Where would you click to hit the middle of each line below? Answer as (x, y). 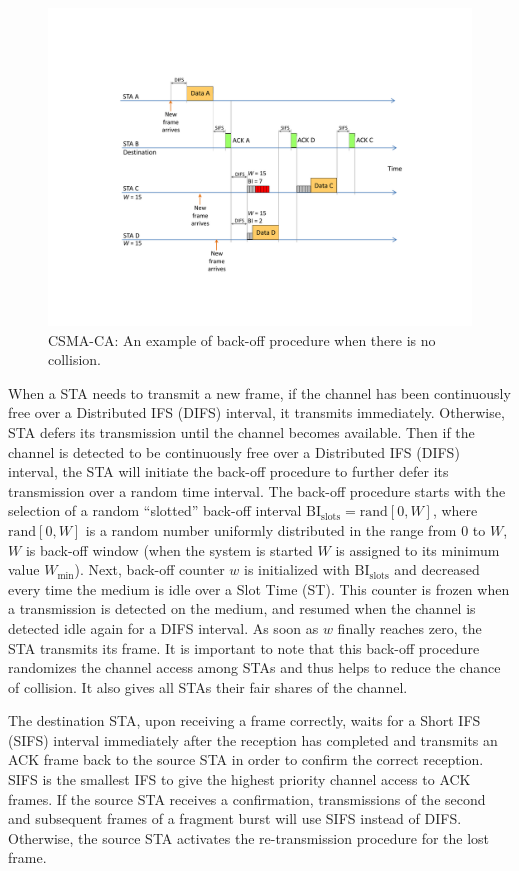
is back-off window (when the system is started (169, 549)
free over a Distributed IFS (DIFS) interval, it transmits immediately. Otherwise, (256, 412)
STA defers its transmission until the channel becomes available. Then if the (241, 431)
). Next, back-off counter (149, 569)
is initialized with (297, 569)
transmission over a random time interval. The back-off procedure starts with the (257, 490)
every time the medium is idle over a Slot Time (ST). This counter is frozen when (259, 588)
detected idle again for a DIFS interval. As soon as (163, 627)
